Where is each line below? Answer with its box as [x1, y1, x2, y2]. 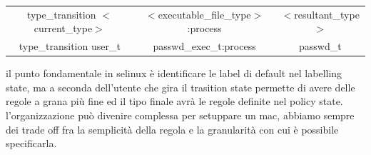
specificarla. [6, 136, 57, 151]
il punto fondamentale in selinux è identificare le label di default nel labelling [6, 66, 342, 81]
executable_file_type [158, 6, 251, 21]
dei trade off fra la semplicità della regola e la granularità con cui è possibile [6, 121, 339, 136]
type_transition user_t [19, 39, 121, 54]
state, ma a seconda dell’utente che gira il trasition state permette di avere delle [6, 79, 355, 94]
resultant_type [294, 6, 360, 21]
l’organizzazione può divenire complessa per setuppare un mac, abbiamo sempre [6, 108, 355, 123]
